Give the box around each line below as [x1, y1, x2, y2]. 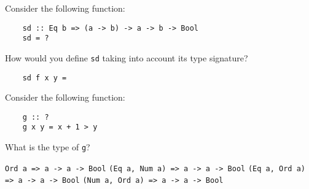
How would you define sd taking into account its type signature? [5, 51, 248, 64]
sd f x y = [22, 73, 67, 82]
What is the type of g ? [5, 141, 90, 153]
